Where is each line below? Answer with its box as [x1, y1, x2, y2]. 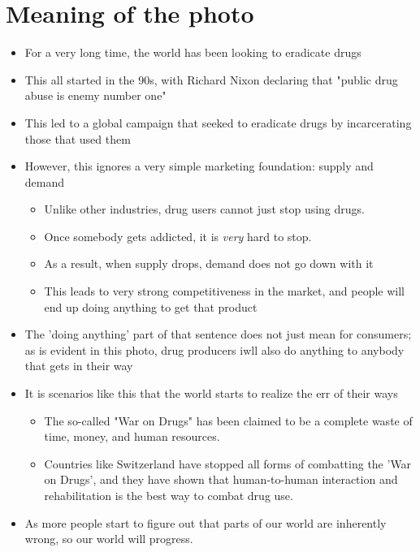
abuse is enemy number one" [24, 87, 167, 104]
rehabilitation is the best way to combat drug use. [44, 487, 293, 503]
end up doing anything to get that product [44, 298, 258, 315]
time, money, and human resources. [44, 428, 220, 445]
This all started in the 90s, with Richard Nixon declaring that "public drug [24, 71, 398, 88]
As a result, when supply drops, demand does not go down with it [44, 255, 374, 272]
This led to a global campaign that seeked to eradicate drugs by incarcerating [24, 114, 412, 131]
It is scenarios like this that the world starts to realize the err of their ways [24, 385, 398, 402]
